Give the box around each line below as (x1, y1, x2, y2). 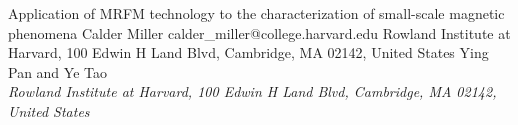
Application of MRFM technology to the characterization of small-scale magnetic (8, 3, 505, 23)
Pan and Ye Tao (8, 61, 107, 82)
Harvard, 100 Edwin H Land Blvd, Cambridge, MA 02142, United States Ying (8, 42, 489, 63)
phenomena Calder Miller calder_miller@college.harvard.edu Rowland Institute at (8, 22, 511, 43)
